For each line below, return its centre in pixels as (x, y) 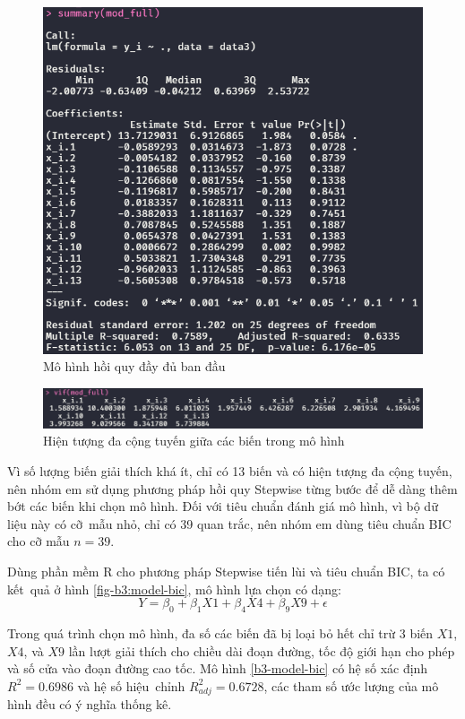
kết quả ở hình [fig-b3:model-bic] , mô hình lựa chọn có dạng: (174, 589)
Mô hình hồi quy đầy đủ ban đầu (134, 366)
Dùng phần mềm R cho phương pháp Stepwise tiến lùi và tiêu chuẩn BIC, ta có (226, 571)
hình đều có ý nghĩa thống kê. (90, 704)
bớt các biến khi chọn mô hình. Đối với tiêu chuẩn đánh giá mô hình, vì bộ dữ (223, 506)
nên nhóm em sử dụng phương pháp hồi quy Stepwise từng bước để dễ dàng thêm (232, 488)
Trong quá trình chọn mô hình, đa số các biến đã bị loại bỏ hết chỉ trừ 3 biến (220, 632)
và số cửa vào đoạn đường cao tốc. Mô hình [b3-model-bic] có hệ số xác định (218, 668)
